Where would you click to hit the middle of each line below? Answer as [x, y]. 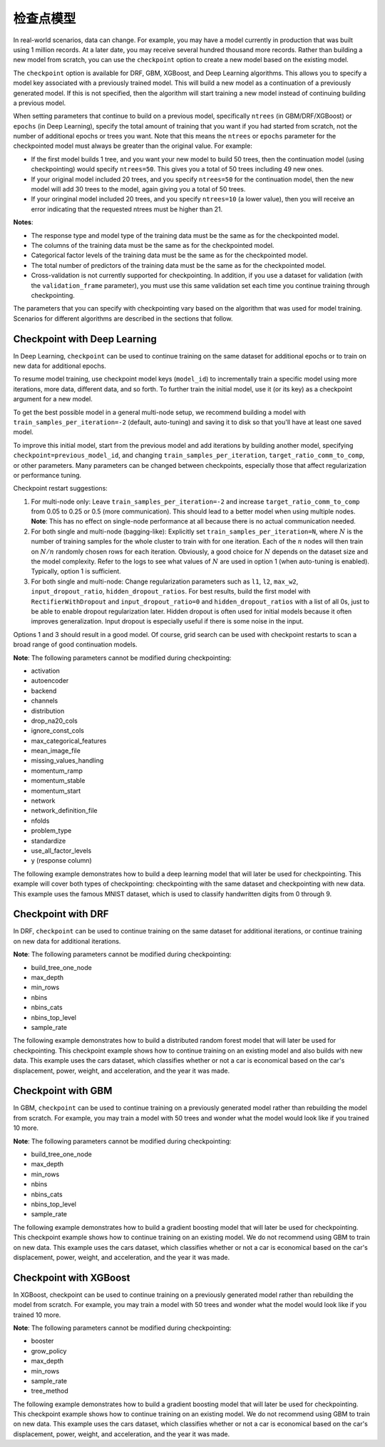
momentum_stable [58, 781]
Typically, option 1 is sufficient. [76, 571]
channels [45, 701]
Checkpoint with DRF [61, 914]
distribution [48, 711]
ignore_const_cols [58, 731]
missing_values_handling [67, 761]
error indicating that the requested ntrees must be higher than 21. [127, 209]
